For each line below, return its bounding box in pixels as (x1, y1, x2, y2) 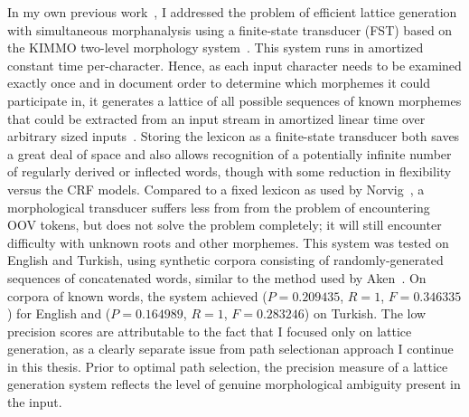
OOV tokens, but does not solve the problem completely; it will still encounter (7, 215, 442, 234)
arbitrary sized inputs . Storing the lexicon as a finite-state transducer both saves (7, 127, 460, 146)
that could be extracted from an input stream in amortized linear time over (7, 109, 426, 128)
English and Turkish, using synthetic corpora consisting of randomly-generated (7, 251, 444, 270)
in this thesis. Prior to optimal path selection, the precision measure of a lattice (7, 356, 448, 375)
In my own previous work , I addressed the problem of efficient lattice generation (7, 3, 457, 21)
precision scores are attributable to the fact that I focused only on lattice (7, 321, 412, 340)
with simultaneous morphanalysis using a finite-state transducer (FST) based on (7, 20, 453, 39)
